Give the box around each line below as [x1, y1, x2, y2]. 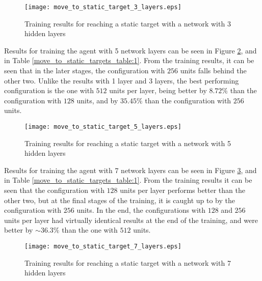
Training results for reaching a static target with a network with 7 [24, 257, 231, 268]
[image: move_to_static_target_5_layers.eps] [24, 123, 181, 130]
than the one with [62, 224, 118, 235]
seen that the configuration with [4, 185, 104, 195]
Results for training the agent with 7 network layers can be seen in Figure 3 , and [4, 164, 257, 175]
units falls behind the [180, 65, 247, 76]
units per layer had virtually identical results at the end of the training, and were [4, 214, 258, 225]
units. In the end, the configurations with [76, 205, 206, 215]
